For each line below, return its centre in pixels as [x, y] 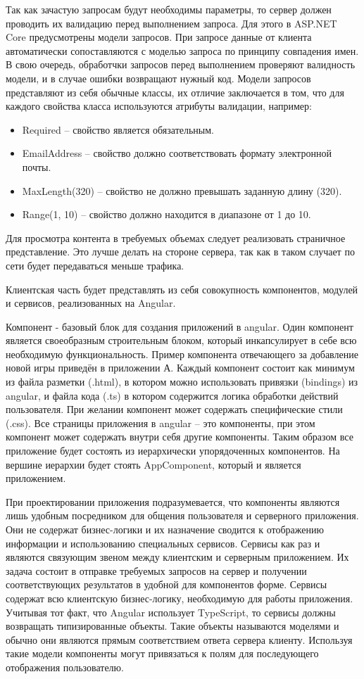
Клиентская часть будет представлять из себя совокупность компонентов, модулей [182, 289]
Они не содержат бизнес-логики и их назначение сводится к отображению [165, 529]
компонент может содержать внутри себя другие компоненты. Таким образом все [180, 437]
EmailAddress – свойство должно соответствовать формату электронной [177, 153]
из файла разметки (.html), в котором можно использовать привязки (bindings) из [182, 382]
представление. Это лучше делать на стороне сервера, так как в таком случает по [180, 252]
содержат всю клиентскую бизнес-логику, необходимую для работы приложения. [180, 598]
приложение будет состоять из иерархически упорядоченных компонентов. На [173, 451]
